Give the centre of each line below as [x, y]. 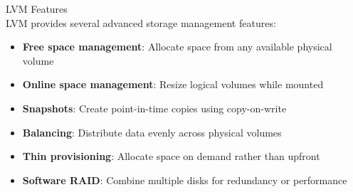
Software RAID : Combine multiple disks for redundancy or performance [185, 180]
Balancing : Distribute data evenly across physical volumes [152, 132]
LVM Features [37, 9]
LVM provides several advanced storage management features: [141, 22]
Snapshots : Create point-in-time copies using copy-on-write [154, 108]
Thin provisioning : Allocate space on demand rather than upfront [171, 156]
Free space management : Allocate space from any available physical [177, 47]
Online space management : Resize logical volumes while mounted [173, 84]
